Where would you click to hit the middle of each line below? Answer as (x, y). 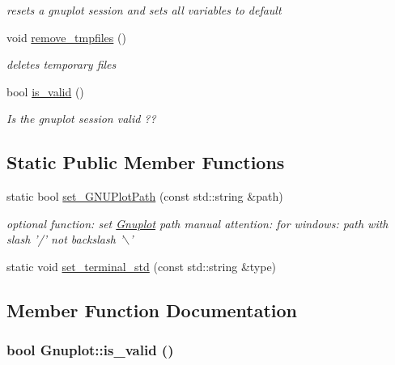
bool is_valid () (45, 91)
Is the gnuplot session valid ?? (81, 119)
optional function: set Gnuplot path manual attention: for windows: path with (197, 223)
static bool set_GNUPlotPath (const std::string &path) (145, 196)
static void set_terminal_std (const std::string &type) (142, 266)
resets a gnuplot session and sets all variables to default (144, 10)
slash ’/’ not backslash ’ (65, 239)
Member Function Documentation (152, 310)
